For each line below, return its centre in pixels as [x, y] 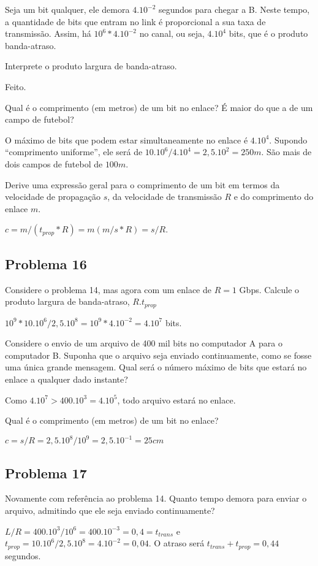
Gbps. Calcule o [269, 289]
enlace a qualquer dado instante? [66, 379]
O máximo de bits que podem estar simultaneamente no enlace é [127, 140]
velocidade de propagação [53, 197]
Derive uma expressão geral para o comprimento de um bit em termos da [142, 184]
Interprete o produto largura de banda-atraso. [91, 66]
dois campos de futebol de [54, 163]
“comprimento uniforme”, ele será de [74, 152]
